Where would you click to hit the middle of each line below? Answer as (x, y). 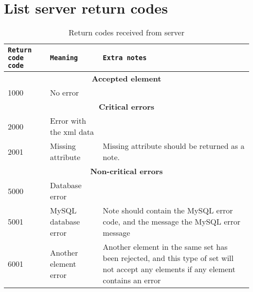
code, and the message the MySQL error (172, 222)
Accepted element (126, 79)
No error (64, 93)
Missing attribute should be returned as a (174, 146)
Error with (68, 121)
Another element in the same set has (165, 247)
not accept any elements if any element (169, 269)
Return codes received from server (126, 32)
